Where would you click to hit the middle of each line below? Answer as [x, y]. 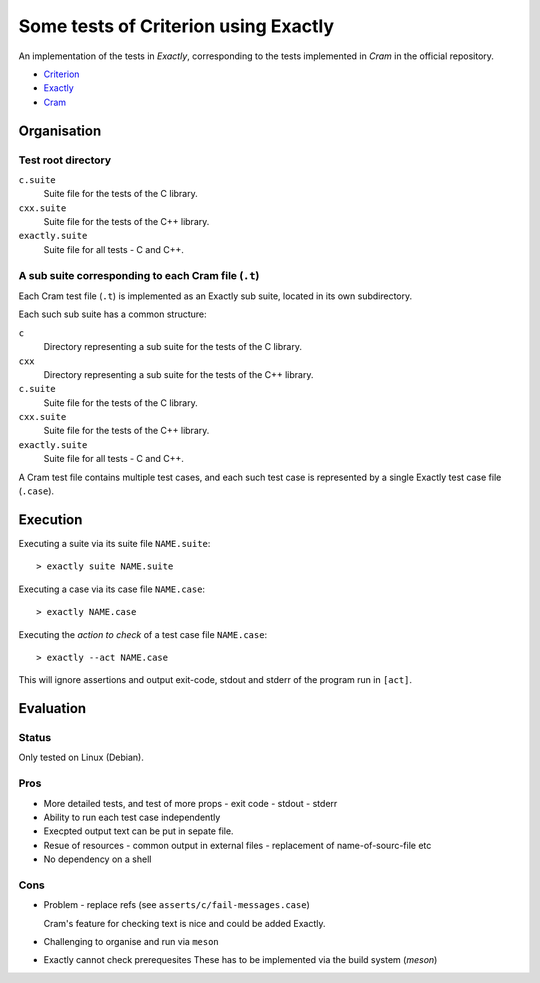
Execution [50, 519]
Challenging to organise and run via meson [131, 942]
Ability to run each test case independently [132, 817]
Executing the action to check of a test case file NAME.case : [143, 634]
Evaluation [52, 708]
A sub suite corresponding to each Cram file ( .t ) [139, 275]
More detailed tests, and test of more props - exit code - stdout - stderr [190, 803]
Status [35, 738]
